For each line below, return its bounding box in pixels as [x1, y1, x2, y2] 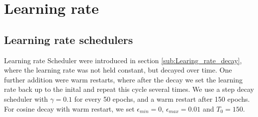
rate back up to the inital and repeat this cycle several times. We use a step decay [4, 84, 254, 94]
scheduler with [4, 93, 48, 104]
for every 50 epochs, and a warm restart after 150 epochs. [74, 93, 250, 104]
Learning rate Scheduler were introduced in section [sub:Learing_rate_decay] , [4, 55, 242, 65]
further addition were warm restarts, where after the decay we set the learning [4, 74, 243, 84]
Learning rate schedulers [4, 32, 133, 47]
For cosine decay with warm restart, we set [4, 103, 135, 114]
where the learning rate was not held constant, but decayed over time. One [4, 65, 232, 75]
